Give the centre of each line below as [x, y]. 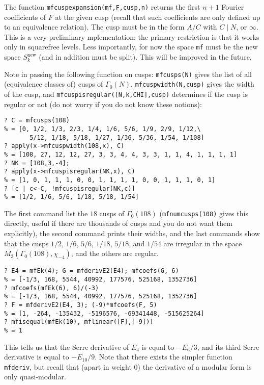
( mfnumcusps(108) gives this [204, 213]
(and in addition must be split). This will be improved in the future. [145, 57]
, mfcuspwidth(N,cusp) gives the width [193, 84]
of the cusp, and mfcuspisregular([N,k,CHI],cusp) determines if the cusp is [126, 94]
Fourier [233, 7]
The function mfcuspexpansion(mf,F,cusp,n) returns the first [102, 7]
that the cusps [26, 243]
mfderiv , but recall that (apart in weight [68, 366]
